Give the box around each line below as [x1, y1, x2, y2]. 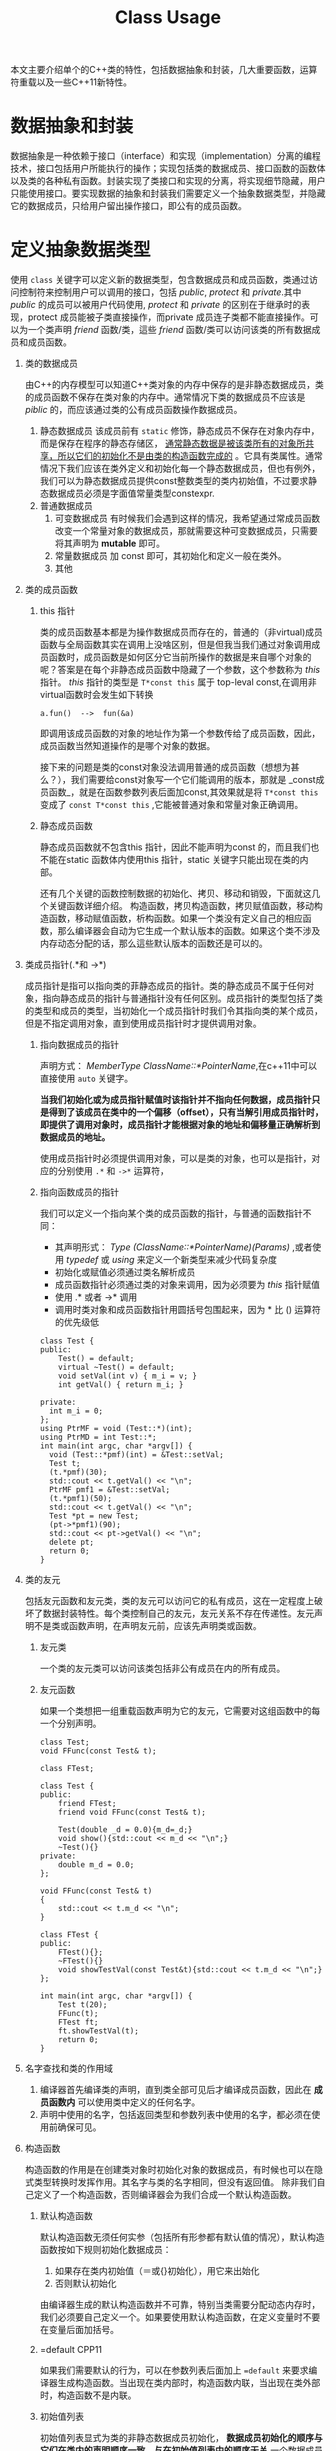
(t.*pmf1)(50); [48, 1494, 113, 1504]
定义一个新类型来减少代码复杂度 [145, 1254, 278, 1266]
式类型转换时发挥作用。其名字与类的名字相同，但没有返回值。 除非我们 [24, 2176, 317, 2188]
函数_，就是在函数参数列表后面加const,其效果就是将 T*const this [48, 786, 319, 798]
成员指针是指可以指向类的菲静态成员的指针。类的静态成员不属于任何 [24, 980, 306, 992]
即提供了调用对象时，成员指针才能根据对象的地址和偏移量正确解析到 [39, 1119, 321, 1131]
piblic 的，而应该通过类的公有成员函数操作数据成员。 [24, 404, 243, 416]
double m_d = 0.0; [58, 1860, 135, 1870]
